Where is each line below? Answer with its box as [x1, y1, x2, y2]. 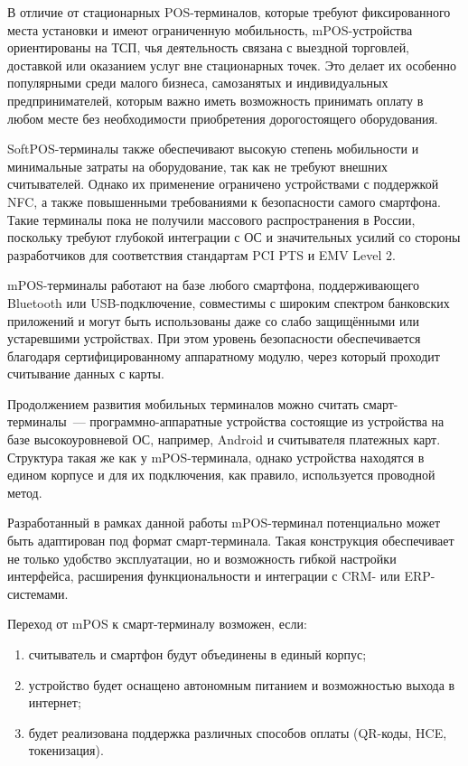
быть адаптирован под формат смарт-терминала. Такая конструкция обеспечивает [7, 531, 454, 550]
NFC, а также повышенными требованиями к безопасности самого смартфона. [7, 191, 441, 210]
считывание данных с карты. [7, 364, 164, 383]
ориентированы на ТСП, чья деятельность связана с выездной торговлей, [7, 38, 410, 57]
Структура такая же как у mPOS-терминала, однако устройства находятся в [7, 447, 425, 466]
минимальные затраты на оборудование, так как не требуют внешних [7, 156, 388, 175]
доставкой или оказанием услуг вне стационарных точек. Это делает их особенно [7, 55, 456, 74]
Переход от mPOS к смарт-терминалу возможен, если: [7, 614, 307, 633]
